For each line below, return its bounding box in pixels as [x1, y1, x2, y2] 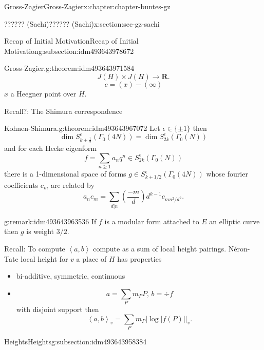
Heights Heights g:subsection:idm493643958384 [4, 336, 147, 347]
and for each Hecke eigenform [4, 143, 97, 153]
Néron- [228, 243, 250, 254]
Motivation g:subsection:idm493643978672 [4, 45, 134, 56]
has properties [117, 253, 162, 264]
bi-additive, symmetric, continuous [16, 270, 125, 281]
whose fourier [206, 168, 248, 179]
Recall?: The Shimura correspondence [4, 105, 123, 116]
